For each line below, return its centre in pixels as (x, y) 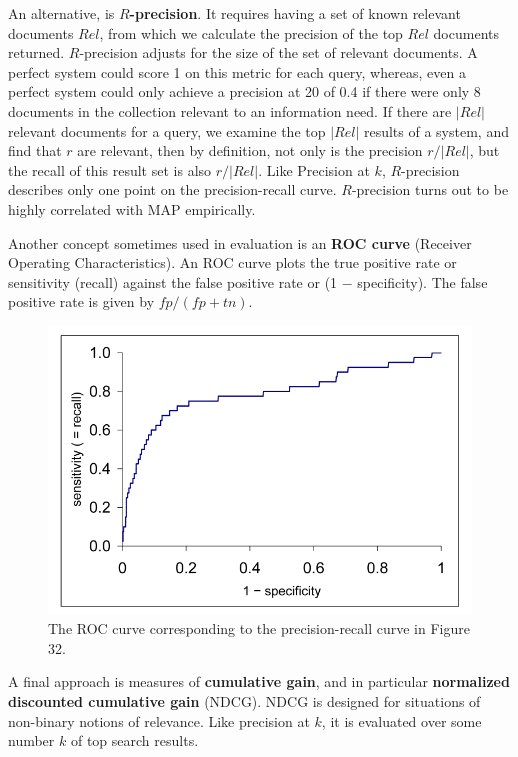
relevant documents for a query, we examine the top (167, 130)
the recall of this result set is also (110, 169)
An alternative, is (61, 13)
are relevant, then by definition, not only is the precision (250, 150)
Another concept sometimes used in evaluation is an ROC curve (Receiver (240, 242)
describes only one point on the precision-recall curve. (172, 189)
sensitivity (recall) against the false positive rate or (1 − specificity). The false (248, 281)
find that (35, 150)
